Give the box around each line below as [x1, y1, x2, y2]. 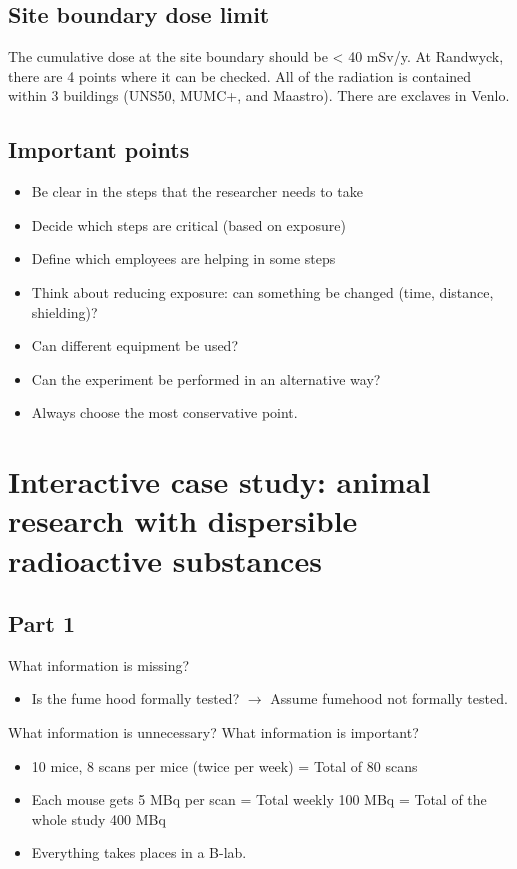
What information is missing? [8, 654, 190, 675]
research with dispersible [8, 500, 358, 541]
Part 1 [8, 608, 76, 639]
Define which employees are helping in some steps [31, 248, 336, 269]
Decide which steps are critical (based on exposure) [31, 214, 346, 235]
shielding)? [31, 301, 98, 322]
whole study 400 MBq [31, 808, 166, 829]
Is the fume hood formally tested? [31, 688, 240, 709]
